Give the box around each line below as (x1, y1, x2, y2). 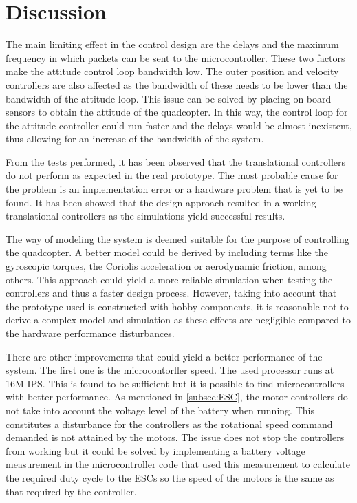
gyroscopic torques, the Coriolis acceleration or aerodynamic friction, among (6, 259, 327, 273)
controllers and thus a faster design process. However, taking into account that (6, 286, 337, 300)
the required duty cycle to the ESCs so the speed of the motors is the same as (6, 470, 334, 484)
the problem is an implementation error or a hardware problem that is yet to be (6, 182, 343, 196)
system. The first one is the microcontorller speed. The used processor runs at (6, 363, 334, 377)
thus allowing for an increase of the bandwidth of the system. (6, 131, 264, 146)
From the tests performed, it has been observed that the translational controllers (6, 154, 346, 169)
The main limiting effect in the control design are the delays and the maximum (6, 37, 339, 52)
